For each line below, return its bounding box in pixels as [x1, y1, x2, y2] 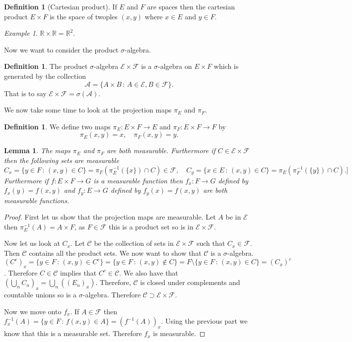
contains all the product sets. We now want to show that [29, 247, 202, 258]
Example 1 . [4, 28, 38, 38]
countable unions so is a [4, 289, 77, 300]
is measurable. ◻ [153, 328, 206, 339]
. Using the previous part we [161, 316, 248, 326]
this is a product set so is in [109, 221, 194, 231]
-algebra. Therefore [82, 289, 141, 300]
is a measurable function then [93, 175, 183, 185]
